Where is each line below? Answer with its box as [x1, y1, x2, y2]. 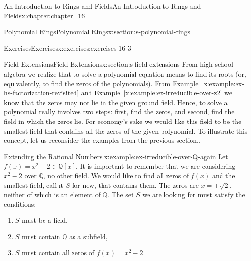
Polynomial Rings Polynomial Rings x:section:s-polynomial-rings [4, 27, 191, 37]
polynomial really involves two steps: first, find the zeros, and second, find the [4, 107, 235, 117]
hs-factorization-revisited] [4, 88, 79, 98]
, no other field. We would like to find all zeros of [43, 170, 189, 180]
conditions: [4, 199, 36, 209]
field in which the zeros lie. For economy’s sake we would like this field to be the [4, 116, 242, 126]
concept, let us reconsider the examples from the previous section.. [4, 135, 201, 145]
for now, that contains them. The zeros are [72, 180, 199, 190]
